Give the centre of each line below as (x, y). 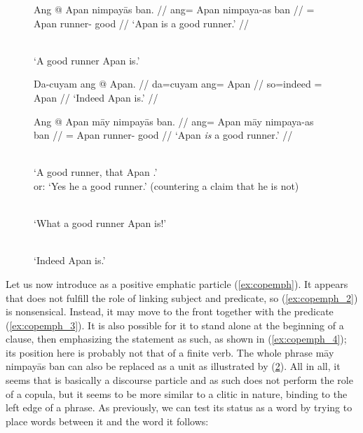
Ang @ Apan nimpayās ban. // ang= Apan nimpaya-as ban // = (174, 9)
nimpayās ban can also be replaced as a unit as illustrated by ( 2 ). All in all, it (173, 366)
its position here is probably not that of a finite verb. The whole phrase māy (170, 352)
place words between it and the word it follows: (107, 421)
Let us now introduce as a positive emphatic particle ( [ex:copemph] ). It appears (177, 283)
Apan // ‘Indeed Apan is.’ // (96, 97)
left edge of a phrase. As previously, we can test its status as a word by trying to (179, 407)
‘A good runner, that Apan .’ (96, 172)
